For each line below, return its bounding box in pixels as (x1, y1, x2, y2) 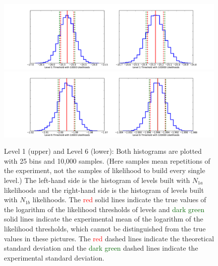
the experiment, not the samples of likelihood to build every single (4, 165, 205, 176)
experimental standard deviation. (4, 252, 105, 263)
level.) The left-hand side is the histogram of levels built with (4, 175, 190, 185)
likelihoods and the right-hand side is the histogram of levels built (4, 184, 204, 195)
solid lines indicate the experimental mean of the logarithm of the (4, 214, 203, 224)
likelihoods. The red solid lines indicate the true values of (32, 194, 207, 205)
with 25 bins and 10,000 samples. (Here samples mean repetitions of (4, 155, 211, 166)
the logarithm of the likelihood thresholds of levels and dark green (4, 204, 205, 214)
